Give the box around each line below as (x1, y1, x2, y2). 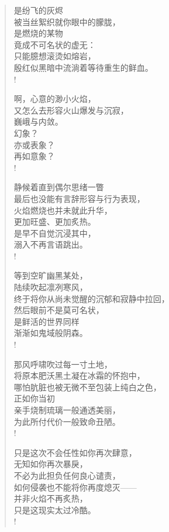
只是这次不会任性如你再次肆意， (13, 446, 137, 458)
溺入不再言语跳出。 (13, 238, 88, 250)
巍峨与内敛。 (13, 115, 63, 128)
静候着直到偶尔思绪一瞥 (13, 181, 104, 193)
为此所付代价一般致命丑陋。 (13, 415, 120, 427)
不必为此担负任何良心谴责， (13, 469, 120, 481)
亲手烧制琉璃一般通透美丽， (13, 404, 120, 416)
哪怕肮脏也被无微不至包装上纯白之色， (13, 380, 161, 393)
